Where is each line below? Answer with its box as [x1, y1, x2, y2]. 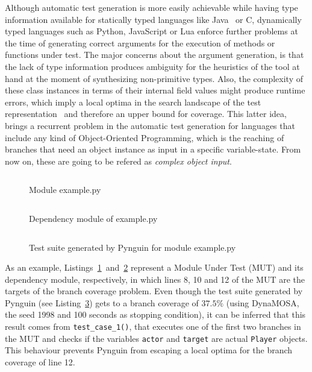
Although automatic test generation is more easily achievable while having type [5, 1, 298, 13]
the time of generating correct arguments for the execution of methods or [5, 36, 275, 49]
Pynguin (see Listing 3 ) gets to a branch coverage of [5, 296, 199, 309]
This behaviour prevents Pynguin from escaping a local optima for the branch [5, 344, 293, 356]
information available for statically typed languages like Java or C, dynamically [5, 13, 302, 25]
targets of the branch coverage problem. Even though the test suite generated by [5, 285, 303, 297]
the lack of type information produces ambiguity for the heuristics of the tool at [5, 60, 300, 72]
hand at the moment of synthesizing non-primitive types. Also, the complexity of [5, 72, 304, 84]
